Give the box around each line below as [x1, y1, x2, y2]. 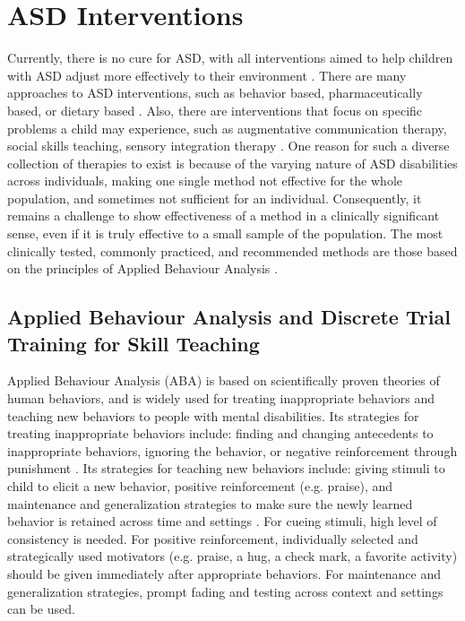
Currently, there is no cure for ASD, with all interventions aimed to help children [7, 48, 453, 67]
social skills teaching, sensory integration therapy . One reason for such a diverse [7, 136, 450, 155]
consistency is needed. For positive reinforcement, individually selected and [7, 529, 418, 548]
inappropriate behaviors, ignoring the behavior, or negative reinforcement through [7, 441, 458, 460]
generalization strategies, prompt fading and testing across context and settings [7, 582, 443, 600]
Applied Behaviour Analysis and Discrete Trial [7, 303, 451, 331]
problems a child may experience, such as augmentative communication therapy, [7, 118, 447, 137]
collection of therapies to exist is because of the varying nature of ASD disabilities [7, 153, 458, 172]
